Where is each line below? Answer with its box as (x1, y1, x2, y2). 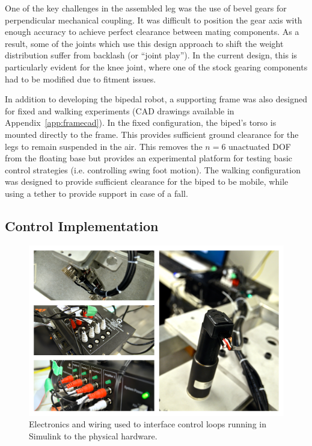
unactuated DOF (228, 140, 291, 152)
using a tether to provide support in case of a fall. (5, 187, 188, 199)
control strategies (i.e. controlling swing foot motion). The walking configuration (5, 163, 301, 176)
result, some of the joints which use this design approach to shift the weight (5, 37, 284, 49)
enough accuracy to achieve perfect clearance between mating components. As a (5, 25, 299, 38)
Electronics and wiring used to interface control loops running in (29, 418, 266, 430)
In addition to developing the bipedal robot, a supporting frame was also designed (5, 93, 307, 105)
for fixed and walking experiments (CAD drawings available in (5, 104, 234, 117)
